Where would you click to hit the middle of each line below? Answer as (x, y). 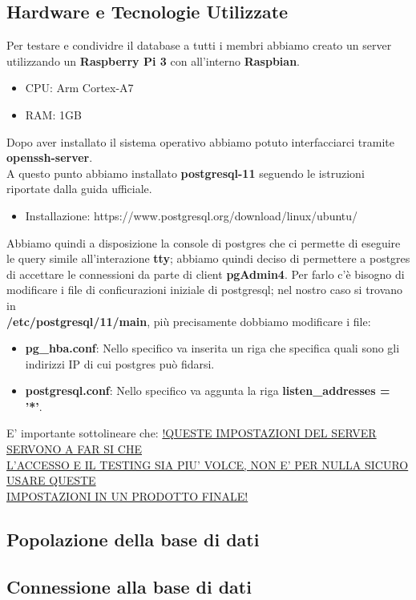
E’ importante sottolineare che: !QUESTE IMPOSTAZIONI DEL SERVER (192, 433)
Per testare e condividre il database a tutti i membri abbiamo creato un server (199, 45)
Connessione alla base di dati (129, 586)
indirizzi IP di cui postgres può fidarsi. (120, 363)
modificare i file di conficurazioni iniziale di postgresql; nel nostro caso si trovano (205, 290)
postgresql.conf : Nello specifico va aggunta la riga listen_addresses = (208, 391)
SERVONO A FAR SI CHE (74, 449)
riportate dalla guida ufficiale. (79, 189)
